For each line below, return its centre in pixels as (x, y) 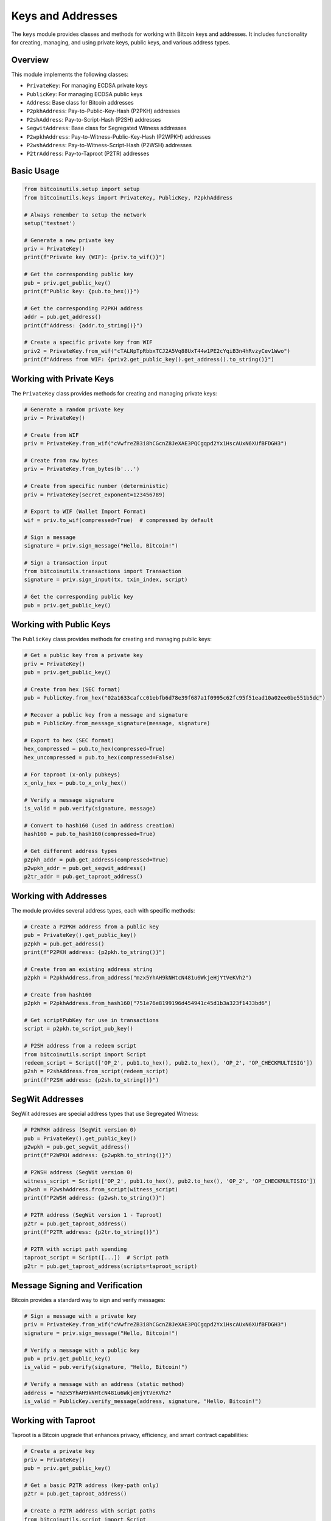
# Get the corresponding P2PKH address (83, 308)
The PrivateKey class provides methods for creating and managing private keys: (114, 393)
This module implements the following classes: (70, 74)
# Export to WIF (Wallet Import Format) (85, 512)
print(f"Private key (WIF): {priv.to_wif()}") (95, 257)
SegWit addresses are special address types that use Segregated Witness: (105, 1114)
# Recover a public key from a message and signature (106, 715)
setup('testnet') (50, 223)
